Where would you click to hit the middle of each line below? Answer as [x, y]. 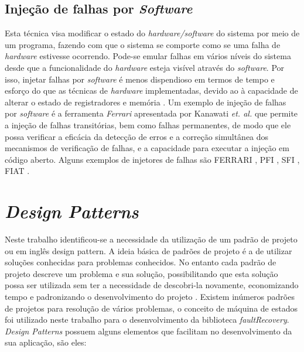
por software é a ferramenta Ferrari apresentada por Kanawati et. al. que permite [151, 113]
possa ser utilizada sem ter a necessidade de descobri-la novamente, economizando [152, 285]
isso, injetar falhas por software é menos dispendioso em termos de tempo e [140, 79]
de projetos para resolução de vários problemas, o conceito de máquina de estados [151, 308]
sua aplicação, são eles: [46, 342]
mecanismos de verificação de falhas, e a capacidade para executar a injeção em [147, 148]
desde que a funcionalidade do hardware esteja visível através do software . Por [145, 67]
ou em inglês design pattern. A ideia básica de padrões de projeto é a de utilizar [148, 250]
